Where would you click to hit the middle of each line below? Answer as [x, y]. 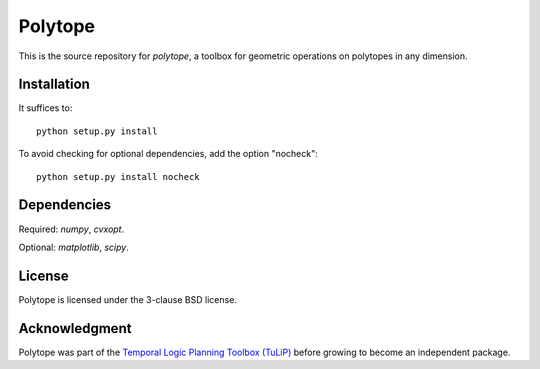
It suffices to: [45, 108]
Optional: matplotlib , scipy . [73, 247]
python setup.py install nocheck [118, 176]
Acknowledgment [75, 328]
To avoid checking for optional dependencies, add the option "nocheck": [168, 154]
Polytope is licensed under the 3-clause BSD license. [127, 299]
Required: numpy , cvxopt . [71, 229]
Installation [54, 84]
